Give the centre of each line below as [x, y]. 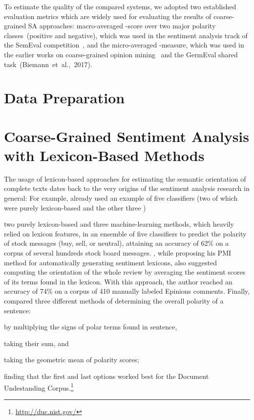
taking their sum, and [36, 343]
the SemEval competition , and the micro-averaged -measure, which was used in [124, 45]
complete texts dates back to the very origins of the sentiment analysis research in [127, 188]
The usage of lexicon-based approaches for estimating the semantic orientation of [125, 178]
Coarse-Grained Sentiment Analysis [127, 136]
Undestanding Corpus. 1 [39, 387]
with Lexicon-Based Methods [104, 155]
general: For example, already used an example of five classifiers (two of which [121, 198]
